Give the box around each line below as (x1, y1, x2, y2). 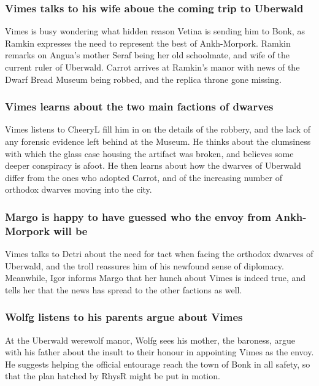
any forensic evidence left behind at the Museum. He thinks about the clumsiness (5, 135, 311, 147)
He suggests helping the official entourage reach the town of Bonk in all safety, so (5, 357, 310, 370)
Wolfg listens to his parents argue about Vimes (5, 309, 243, 325)
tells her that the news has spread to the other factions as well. (5, 283, 242, 296)
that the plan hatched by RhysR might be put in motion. (5, 369, 220, 382)
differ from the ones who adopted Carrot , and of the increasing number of (5, 171, 282, 183)
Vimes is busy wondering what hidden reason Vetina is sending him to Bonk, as (5, 25, 305, 37)
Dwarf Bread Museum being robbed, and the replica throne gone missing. (5, 72, 282, 85)
